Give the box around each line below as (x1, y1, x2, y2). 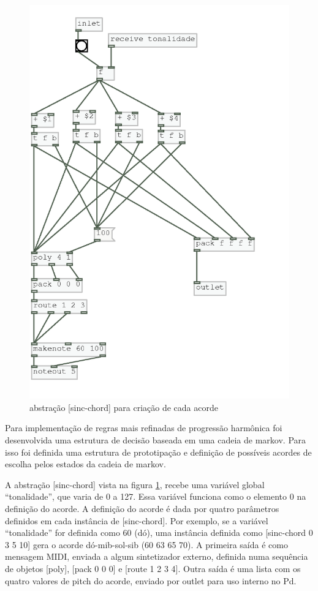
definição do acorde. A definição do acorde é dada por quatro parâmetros (5, 502, 279, 514)
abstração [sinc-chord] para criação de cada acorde (29, 401, 218, 413)
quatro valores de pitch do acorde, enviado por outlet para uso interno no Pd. (5, 574, 297, 587)
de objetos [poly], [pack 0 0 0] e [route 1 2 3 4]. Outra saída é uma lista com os (5, 562, 301, 574)
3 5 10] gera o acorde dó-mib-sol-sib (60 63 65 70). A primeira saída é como (5, 538, 288, 551)
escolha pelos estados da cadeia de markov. (5, 457, 166, 470)
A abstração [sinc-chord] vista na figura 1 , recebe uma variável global (5, 478, 265, 491)
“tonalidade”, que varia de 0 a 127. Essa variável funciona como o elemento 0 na (5, 490, 306, 503)
